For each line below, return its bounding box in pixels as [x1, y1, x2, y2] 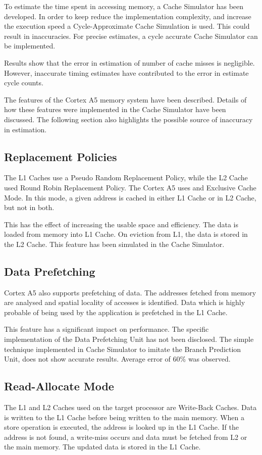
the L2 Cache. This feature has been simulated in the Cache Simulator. [4, 238, 225, 249]
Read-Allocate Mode [4, 378, 114, 394]
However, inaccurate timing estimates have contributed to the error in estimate [4, 67, 249, 78]
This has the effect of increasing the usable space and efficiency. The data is [4, 219, 238, 229]
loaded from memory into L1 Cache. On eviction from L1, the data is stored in [4, 229, 248, 239]
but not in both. [4, 202, 55, 213]
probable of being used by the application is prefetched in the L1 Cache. [4, 307, 228, 317]
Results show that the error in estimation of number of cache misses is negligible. [4, 57, 255, 68]
